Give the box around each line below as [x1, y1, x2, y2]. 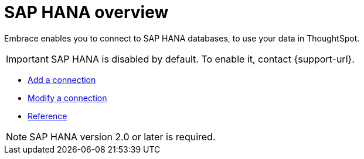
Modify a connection [28, 92, 107, 103]
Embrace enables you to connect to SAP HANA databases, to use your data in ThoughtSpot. [4, 33, 360, 43]
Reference [28, 110, 67, 121]
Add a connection [28, 74, 96, 85]
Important [6, 53, 49, 65]
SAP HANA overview [4, 2, 169, 22]
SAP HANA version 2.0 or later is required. [29, 130, 216, 143]
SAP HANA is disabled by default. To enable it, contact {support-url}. [50, 53, 355, 65]
